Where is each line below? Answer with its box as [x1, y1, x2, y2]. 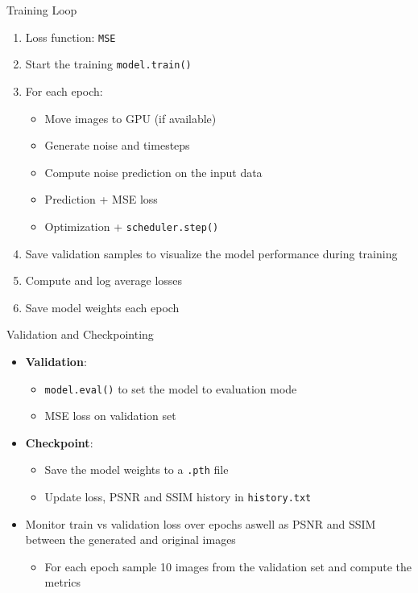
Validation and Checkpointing [6, 326, 154, 343]
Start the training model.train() [25, 56, 192, 72]
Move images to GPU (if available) [44, 109, 217, 126]
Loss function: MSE [25, 28, 116, 45]
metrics [44, 574, 81, 591]
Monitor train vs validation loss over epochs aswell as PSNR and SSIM [25, 515, 376, 532]
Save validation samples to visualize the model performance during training [25, 245, 398, 261]
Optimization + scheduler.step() [44, 217, 219, 234]
